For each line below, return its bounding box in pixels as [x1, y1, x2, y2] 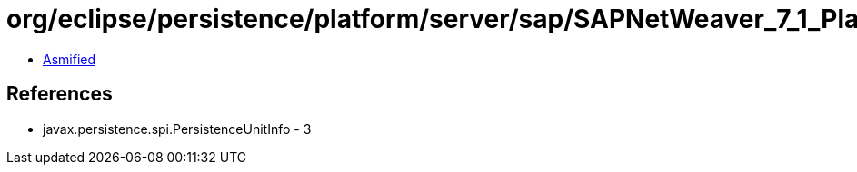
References [6, 82, 113, 106]
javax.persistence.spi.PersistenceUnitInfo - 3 [43, 120, 312, 137]
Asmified [43, 51, 96, 67]
